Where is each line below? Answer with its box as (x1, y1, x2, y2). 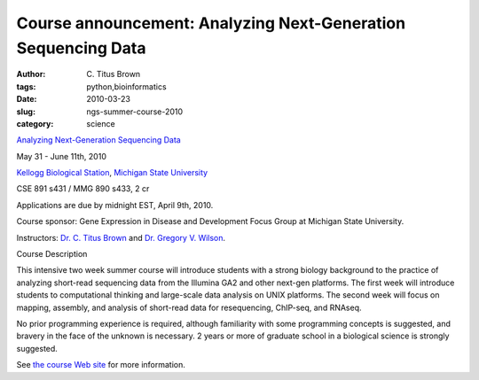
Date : (16, 94, 37, 105)
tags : (16, 81, 36, 92)
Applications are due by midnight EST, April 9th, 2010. (16, 199, 214, 210)
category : (16, 118, 54, 128)
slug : (16, 106, 35, 117)
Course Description (16, 249, 88, 260)
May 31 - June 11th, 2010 (16, 151, 106, 161)
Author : (16, 69, 46, 80)
